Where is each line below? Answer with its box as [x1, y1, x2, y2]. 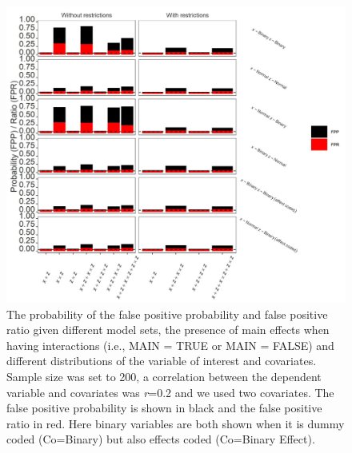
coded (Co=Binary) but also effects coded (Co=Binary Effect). [6, 431, 315, 447]
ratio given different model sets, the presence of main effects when [6, 321, 330, 338]
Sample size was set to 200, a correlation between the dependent [6, 368, 322, 384]
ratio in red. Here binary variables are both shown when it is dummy [6, 415, 345, 431]
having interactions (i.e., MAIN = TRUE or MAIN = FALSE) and [6, 336, 334, 353]
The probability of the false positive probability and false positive [6, 305, 328, 322]
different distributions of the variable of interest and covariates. [6, 352, 317, 369]
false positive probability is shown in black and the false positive [6, 399, 322, 416]
